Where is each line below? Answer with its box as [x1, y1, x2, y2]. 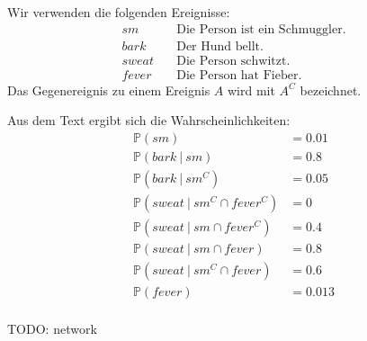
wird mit [227, 80, 275, 99]
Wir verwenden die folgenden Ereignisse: [7, 3, 230, 21]
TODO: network [7, 319, 97, 338]
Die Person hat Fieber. [176, 68, 302, 82]
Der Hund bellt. [176, 40, 264, 53]
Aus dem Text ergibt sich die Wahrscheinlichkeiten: [7, 111, 291, 130]
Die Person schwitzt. [176, 54, 291, 67]
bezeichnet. [300, 80, 362, 99]
